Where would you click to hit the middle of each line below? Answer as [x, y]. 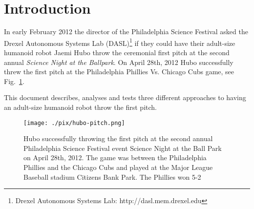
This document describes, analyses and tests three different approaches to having [125, 97]
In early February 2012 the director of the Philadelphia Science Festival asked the [126, 31]
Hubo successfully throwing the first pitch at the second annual [118, 138]
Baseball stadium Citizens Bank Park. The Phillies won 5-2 [112, 177]
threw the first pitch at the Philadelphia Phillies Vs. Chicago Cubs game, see [119, 72]
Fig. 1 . [14, 81]
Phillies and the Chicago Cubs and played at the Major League [118, 167]
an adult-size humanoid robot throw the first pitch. [80, 107]
